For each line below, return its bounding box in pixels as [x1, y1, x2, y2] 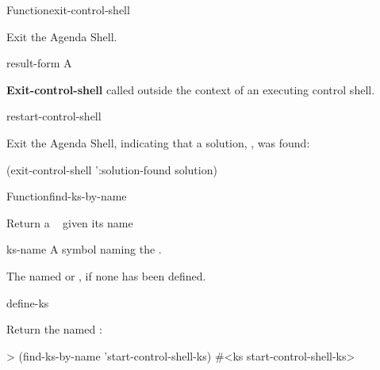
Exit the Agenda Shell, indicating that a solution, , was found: [6, 134, 310, 151]
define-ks [6, 294, 49, 311]
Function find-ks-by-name [6, 188, 127, 204]
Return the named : [6, 321, 102, 338]
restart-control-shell [6, 108, 102, 124]
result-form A [6, 55, 72, 71]
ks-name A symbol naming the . [6, 241, 162, 257]
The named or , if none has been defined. [6, 267, 206, 284]
